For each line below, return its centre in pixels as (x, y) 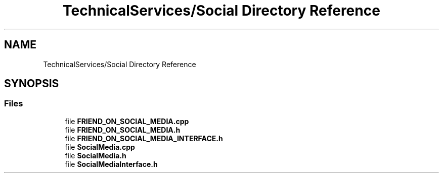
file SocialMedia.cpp (100, 147)
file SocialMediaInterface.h (111, 164)
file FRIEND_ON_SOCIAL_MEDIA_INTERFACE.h (144, 138)
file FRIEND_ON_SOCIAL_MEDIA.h (123, 130)
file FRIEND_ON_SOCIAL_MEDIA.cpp (127, 121)
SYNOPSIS (32, 84)
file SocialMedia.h (96, 155)
